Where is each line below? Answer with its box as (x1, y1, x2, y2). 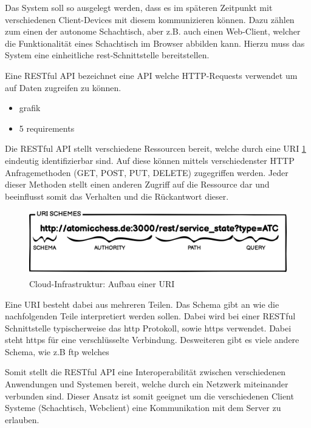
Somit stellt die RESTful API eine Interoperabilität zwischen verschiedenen (5, 365, 286, 378)
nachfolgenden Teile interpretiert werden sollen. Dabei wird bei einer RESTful (5, 310, 296, 322)
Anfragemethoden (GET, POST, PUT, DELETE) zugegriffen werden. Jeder (5, 166, 289, 178)
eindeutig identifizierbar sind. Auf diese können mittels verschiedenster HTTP (5, 154, 295, 166)
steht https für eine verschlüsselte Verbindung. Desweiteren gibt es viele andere (5, 333, 299, 346)
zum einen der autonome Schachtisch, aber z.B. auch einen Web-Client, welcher (5, 25, 301, 38)
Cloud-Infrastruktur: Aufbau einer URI (29, 277, 175, 290)
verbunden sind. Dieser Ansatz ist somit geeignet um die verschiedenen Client (5, 389, 294, 402)
